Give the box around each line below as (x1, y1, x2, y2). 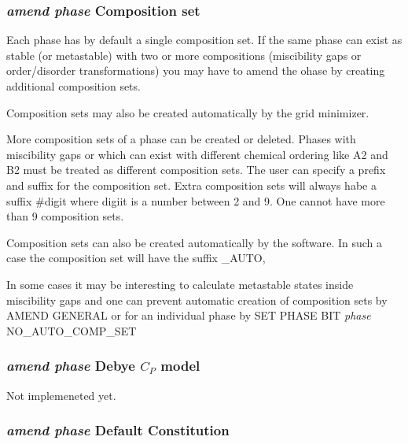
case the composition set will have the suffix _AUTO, (6, 250, 266, 266)
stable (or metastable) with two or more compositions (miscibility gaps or (6, 46, 362, 63)
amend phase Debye (6, 356, 135, 376)
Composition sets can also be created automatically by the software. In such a (6, 234, 383, 250)
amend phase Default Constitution (6, 420, 230, 440)
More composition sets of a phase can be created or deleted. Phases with (6, 131, 356, 147)
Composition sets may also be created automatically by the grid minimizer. (6, 104, 369, 120)
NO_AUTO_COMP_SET (6, 322, 137, 339)
